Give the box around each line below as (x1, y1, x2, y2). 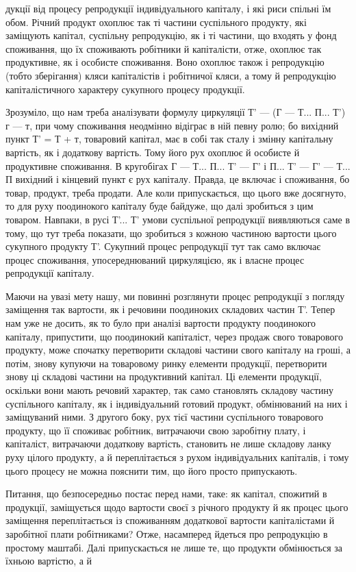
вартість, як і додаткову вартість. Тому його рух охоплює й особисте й (5, 145, 300, 159)
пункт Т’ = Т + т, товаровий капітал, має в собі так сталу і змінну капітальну (5, 132, 333, 146)
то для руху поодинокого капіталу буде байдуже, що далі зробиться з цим (5, 199, 314, 213)
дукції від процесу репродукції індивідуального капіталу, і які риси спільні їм (5, 1, 331, 15)
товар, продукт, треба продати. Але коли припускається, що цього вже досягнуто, (5, 185, 346, 199)
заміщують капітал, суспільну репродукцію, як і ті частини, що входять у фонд (5, 28, 337, 42)
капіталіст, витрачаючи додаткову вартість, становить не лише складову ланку (5, 436, 331, 451)
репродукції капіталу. (5, 266, 94, 280)
